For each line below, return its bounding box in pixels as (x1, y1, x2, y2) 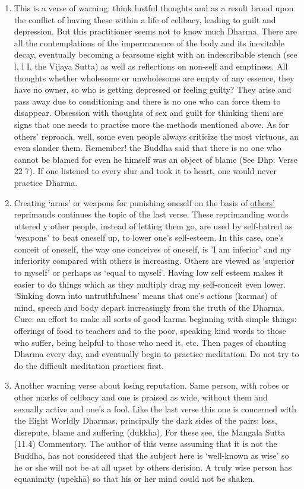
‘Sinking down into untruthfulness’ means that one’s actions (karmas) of (14, 289, 277, 302)
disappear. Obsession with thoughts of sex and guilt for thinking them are (14, 106, 284, 119)
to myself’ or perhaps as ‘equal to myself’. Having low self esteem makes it (14, 266, 284, 279)
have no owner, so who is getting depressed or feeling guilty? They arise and (14, 83, 292, 96)
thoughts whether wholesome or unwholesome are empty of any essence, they (14, 71, 294, 84)
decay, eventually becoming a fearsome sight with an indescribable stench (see (14, 48, 297, 61)
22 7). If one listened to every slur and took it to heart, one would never (14, 165, 277, 177)
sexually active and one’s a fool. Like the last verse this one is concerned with (14, 402, 296, 415)
